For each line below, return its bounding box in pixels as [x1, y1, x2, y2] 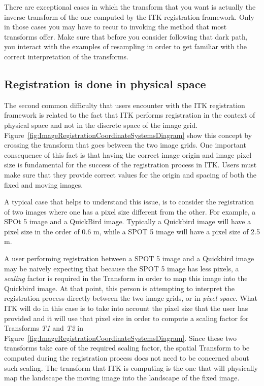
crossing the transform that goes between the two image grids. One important [4, 139, 246, 150]
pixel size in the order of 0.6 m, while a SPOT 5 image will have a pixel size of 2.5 [4, 226, 260, 236]
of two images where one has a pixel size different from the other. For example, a [4, 206, 256, 217]
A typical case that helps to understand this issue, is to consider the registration [4, 196, 254, 207]
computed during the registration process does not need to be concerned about [4, 353, 249, 363]
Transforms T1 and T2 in [4, 323, 83, 333]
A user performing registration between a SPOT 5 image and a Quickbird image [4, 253, 254, 264]
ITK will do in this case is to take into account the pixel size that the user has [4, 303, 248, 313]
